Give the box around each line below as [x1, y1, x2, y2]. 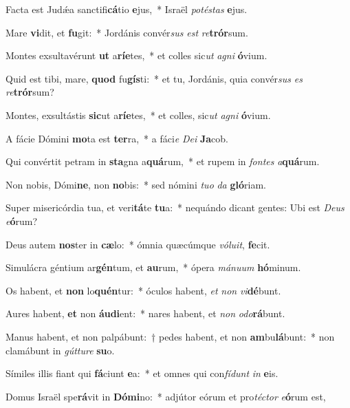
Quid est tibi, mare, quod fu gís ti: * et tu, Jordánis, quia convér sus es [6, 71, 303, 85]
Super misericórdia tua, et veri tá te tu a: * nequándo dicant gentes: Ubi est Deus [6, 200, 344, 215]
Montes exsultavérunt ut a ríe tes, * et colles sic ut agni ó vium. [6, 48, 267, 63]
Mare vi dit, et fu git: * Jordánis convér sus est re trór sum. [6, 25, 248, 39]
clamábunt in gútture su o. [6, 343, 115, 357]
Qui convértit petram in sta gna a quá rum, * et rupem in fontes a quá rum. [6, 154, 320, 169]
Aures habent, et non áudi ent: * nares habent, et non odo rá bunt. [6, 306, 285, 321]
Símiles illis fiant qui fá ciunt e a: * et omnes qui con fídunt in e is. [6, 366, 278, 380]
